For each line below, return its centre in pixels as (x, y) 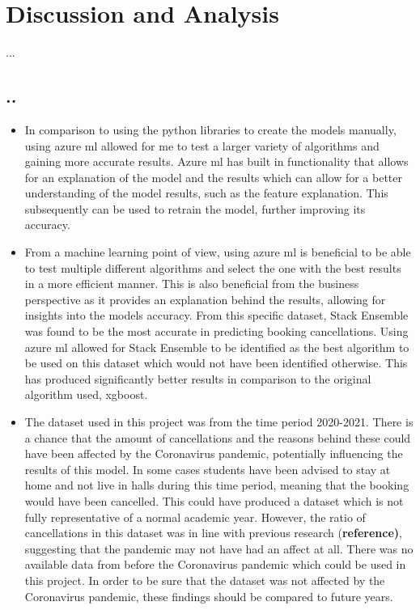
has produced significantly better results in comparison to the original (198, 378)
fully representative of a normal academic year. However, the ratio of (195, 517)
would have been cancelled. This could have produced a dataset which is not (214, 500)
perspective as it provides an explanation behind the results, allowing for (205, 299)
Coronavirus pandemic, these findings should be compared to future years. (209, 596)
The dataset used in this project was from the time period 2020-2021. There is (219, 422)
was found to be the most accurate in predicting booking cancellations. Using (216, 331)
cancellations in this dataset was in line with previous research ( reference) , (213, 533)
